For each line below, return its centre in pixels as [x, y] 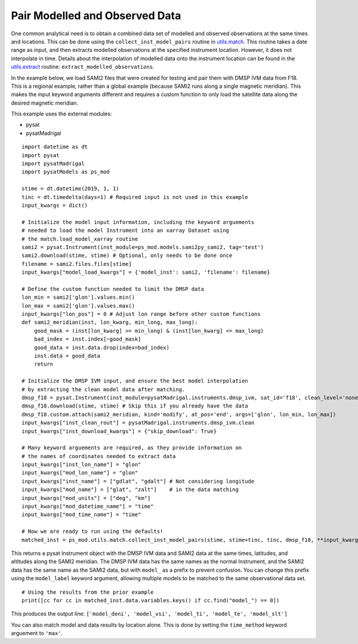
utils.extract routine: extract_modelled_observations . [83, 67]
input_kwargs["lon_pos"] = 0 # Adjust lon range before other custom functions [141, 314]
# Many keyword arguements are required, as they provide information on [132, 448]
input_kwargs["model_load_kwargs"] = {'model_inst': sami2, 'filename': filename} [146, 272]
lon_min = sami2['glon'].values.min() [78, 298]
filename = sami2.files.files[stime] [77, 264]
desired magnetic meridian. [45, 103]
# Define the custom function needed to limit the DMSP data [113, 289]
